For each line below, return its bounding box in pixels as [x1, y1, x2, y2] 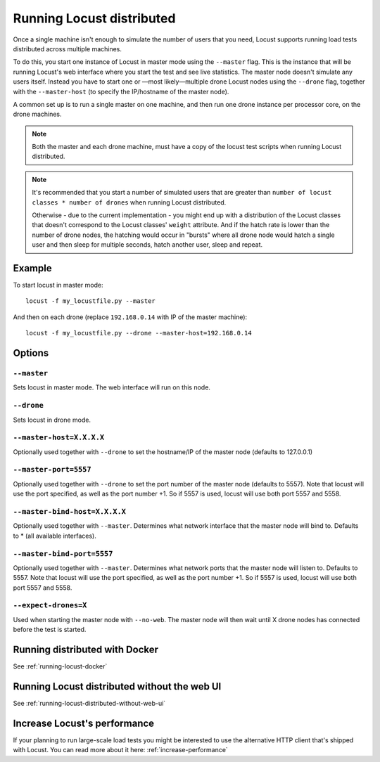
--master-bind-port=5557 [13, 549, 113, 558]
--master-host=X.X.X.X [13, 433, 105, 442]
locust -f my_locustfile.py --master [25, 297, 156, 305]
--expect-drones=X [13, 601, 87, 610]
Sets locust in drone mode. [13, 415, 91, 424]
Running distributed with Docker [13, 644, 158, 656]
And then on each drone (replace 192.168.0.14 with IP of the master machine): [13, 313, 248, 321]
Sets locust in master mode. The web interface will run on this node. [13, 383, 211, 392]
